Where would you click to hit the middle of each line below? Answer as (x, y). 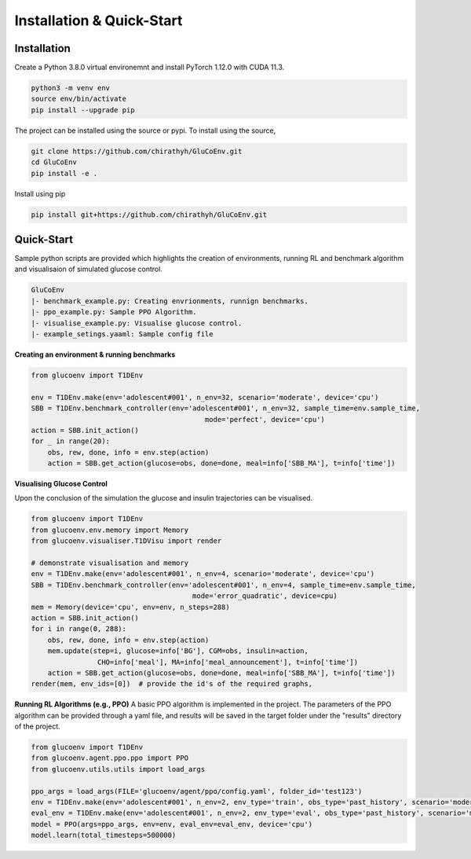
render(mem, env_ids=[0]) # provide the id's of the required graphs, (172, 684)
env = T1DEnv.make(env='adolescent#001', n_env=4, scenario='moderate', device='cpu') (203, 574)
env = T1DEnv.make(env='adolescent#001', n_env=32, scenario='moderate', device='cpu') (205, 397)
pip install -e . (64, 173)
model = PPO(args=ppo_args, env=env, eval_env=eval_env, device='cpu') (172, 824)
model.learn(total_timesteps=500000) (104, 835)
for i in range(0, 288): (79, 629)
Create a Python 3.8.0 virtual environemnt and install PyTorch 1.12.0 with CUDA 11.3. (150, 68)
